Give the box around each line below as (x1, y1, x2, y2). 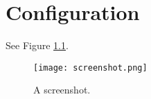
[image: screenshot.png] (33, 62, 148, 73)
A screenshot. (33, 82, 91, 97)
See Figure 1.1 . (6, 38, 69, 53)
